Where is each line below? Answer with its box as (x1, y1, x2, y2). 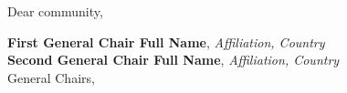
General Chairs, (7, 67, 95, 87)
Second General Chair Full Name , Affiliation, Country (7, 50, 340, 69)
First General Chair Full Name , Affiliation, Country (7, 32, 325, 51)
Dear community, (7, 2, 103, 20)
